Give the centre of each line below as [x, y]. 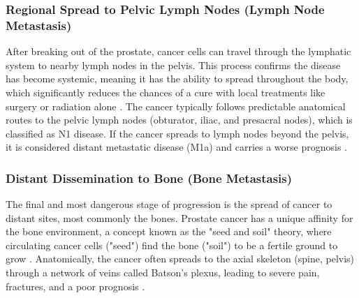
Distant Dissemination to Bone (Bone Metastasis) [149, 178]
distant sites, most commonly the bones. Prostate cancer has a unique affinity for [179, 217]
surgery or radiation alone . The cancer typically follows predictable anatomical [176, 106]
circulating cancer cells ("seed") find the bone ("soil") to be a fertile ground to [172, 245]
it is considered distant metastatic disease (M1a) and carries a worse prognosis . [176, 147]
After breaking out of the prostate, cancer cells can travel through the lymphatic [178, 51]
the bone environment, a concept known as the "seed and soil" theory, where [169, 231]
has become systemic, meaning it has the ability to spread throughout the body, [177, 79]
